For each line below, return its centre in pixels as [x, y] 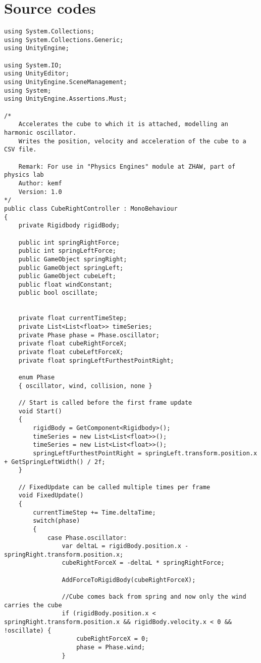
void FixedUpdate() [51, 496]
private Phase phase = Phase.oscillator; [89, 335]
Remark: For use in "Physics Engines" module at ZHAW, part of [127, 166]
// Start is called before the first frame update [105, 403]
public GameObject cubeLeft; [67, 276]
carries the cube [33, 605]
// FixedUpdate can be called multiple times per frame [114, 487]
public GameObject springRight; [73, 259]
